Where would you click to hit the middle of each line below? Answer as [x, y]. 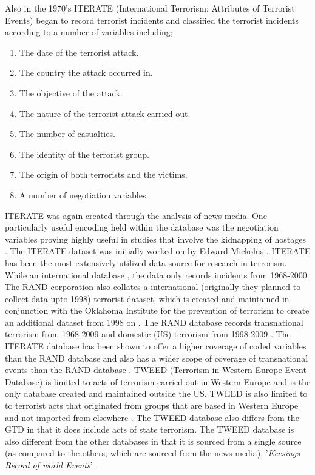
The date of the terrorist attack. [79, 52]
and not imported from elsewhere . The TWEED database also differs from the [152, 417]
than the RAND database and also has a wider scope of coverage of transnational [157, 358]
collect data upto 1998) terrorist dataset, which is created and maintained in [147, 298]
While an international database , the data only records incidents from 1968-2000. [157, 275]
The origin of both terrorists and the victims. [103, 174]
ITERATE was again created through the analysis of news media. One [136, 215]
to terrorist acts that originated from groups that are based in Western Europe [152, 406]
